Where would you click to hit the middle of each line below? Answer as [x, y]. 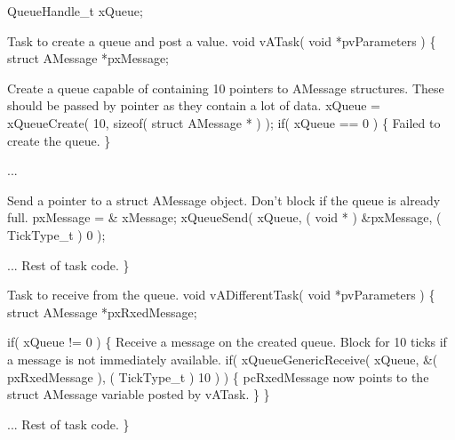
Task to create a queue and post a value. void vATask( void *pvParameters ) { [222, 40]
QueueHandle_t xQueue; [75, 11]
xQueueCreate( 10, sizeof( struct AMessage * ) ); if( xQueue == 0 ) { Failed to [224, 122]
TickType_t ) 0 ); [56, 234]
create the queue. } [59, 140]
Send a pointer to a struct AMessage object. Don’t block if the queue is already [224, 200]
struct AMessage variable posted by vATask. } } [139, 394]
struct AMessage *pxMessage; [88, 58]
